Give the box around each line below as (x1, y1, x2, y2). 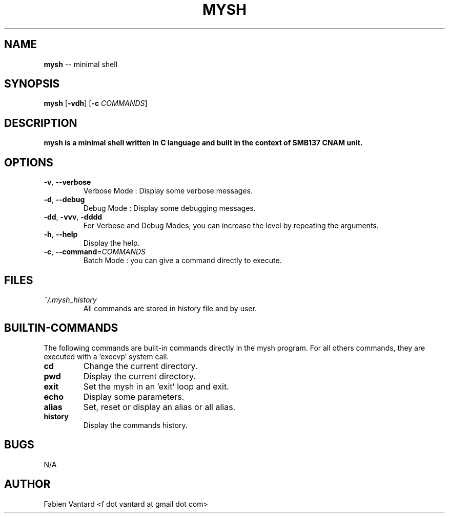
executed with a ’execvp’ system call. (44, 352, 169, 361)
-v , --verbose (44, 178, 91, 187)
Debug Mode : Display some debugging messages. (83, 204, 256, 213)
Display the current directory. (83, 371, 196, 381)
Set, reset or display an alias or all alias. (83, 401, 236, 412)
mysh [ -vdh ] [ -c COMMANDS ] (44, 99, 148, 108)
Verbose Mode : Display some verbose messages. (83, 186, 253, 196)
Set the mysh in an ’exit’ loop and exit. (83, 381, 229, 392)
